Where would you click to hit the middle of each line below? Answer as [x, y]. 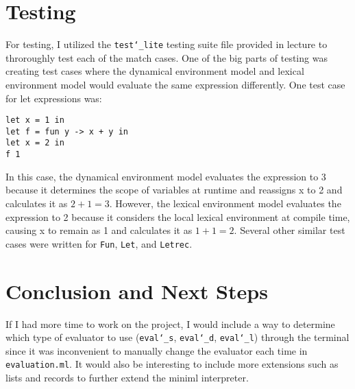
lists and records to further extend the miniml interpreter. [127, 378]
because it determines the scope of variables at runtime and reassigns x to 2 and [174, 190]
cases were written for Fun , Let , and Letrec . [99, 243]
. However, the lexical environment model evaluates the [225, 203]
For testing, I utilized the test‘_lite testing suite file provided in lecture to [167, 44]
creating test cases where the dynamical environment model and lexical [155, 71]
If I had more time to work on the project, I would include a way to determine [170, 323]
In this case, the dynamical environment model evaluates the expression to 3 [166, 176]
